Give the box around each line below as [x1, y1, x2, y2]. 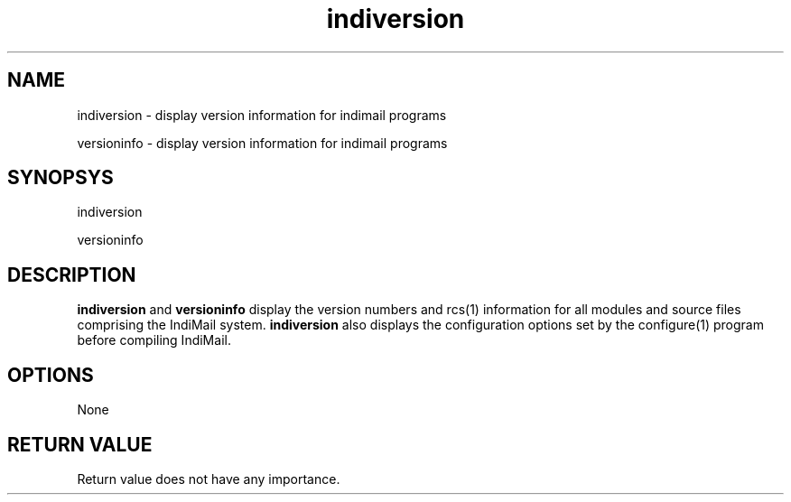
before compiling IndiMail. [77, 332, 231, 349]
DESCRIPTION [7, 263, 136, 286]
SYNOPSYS [7, 166, 114, 190]
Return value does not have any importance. [77, 470, 340, 487]
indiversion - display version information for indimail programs [77, 107, 447, 123]
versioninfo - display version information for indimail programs [77, 135, 448, 151]
